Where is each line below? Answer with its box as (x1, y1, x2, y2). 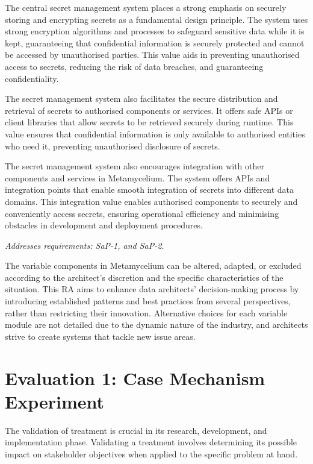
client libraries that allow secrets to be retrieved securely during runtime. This (5, 116, 294, 128)
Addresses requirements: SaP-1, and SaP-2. (5, 239, 164, 251)
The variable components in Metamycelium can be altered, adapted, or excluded (5, 259, 302, 272)
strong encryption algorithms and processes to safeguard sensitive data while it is (5, 25, 305, 37)
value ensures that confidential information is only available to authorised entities (5, 127, 305, 140)
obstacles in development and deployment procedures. (5, 219, 203, 231)
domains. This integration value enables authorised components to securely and (5, 195, 298, 207)
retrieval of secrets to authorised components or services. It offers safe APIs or (5, 104, 293, 116)
